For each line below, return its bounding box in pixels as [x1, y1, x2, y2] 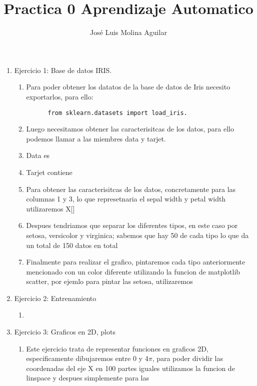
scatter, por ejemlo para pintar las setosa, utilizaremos [26, 276, 193, 286]
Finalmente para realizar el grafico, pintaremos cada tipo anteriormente [26, 256, 245, 267]
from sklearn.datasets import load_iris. [47, 109, 187, 116]
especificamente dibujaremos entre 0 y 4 [26, 353, 148, 363]
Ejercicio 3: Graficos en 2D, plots [14, 326, 115, 337]
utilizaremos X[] [26, 203, 75, 213]
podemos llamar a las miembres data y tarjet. [26, 133, 166, 143]
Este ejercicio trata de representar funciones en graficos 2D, [26, 343, 208, 353]
